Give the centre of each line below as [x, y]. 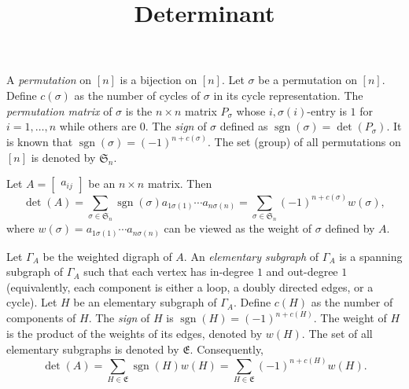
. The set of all [337, 334]
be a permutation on [308, 80]
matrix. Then [180, 183]
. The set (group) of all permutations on [304, 142]
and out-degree [302, 272]
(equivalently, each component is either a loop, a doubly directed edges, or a [190, 286]
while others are [98, 126]
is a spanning [371, 256]
